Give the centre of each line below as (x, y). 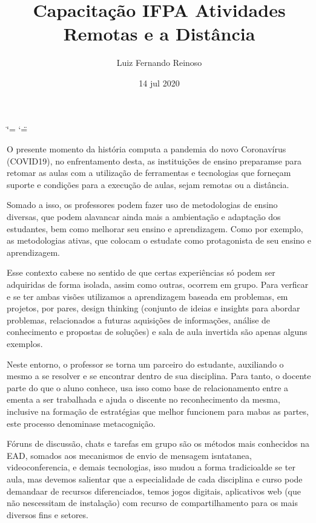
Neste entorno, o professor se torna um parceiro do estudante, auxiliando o (145, 364)
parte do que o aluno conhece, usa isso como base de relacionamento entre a (148, 387)
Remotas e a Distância (159, 34)
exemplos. (25, 343)
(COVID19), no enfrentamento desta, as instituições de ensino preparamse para (154, 161)
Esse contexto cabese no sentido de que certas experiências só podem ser (141, 272)
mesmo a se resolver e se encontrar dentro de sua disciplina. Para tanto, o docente (159, 376)
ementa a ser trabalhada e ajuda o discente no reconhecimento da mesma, (143, 399)
